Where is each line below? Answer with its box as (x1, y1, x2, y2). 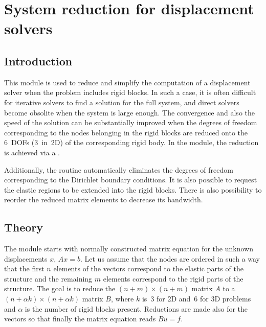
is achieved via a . (4, 147, 60, 157)
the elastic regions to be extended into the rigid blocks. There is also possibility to (4, 184, 262, 195)
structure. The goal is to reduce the (4, 283, 116, 294)
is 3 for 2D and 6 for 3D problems (142, 293, 251, 304)
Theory (4, 219, 43, 235)
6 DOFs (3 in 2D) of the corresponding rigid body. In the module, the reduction (4, 137, 259, 148)
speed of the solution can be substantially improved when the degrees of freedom (4, 117, 257, 128)
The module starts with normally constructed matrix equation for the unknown (4, 243, 253, 254)
